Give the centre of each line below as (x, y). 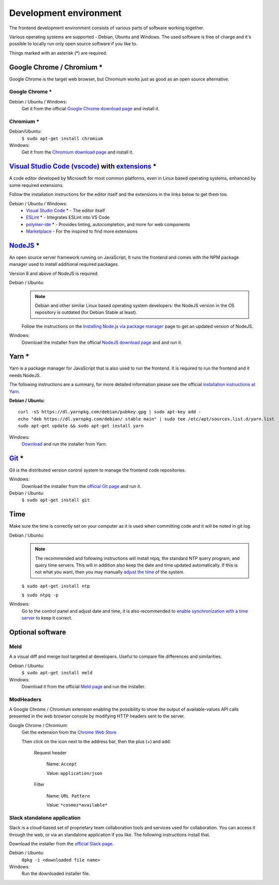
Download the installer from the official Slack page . (62, 844)
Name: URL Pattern (68, 796)
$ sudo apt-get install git (56, 500)
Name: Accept (62, 764)
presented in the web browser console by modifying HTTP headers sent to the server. (97, 716)
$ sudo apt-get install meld (57, 673)
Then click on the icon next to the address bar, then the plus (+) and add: (96, 741)
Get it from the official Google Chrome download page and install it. (91, 109)
